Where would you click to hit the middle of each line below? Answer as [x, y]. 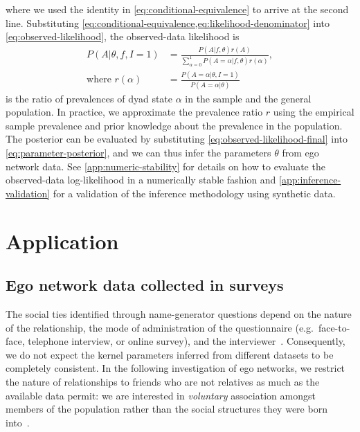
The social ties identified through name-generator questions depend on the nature [179, 313]
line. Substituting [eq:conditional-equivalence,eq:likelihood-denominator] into [168, 22]
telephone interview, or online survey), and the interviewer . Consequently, [187, 341]
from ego [300, 152]
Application [62, 241]
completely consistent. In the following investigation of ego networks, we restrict [175, 368]
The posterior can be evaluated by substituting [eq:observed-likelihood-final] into [177, 139]
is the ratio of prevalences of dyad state [89, 98]
